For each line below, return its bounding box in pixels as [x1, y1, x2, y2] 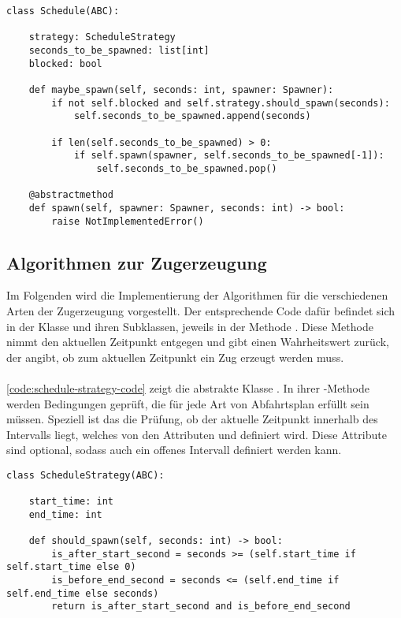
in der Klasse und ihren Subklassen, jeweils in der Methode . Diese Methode [6, 318, 373, 334]
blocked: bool [28, 58, 102, 69]
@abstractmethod [28, 189, 114, 201]
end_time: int [28, 508, 102, 520]
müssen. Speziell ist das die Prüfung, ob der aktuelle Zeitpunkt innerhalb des [6, 411, 378, 427]
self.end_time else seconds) [6, 587, 159, 599]
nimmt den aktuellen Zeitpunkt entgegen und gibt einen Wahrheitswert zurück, [6, 333, 389, 350]
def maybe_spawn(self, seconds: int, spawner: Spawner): [28, 84, 334, 95]
